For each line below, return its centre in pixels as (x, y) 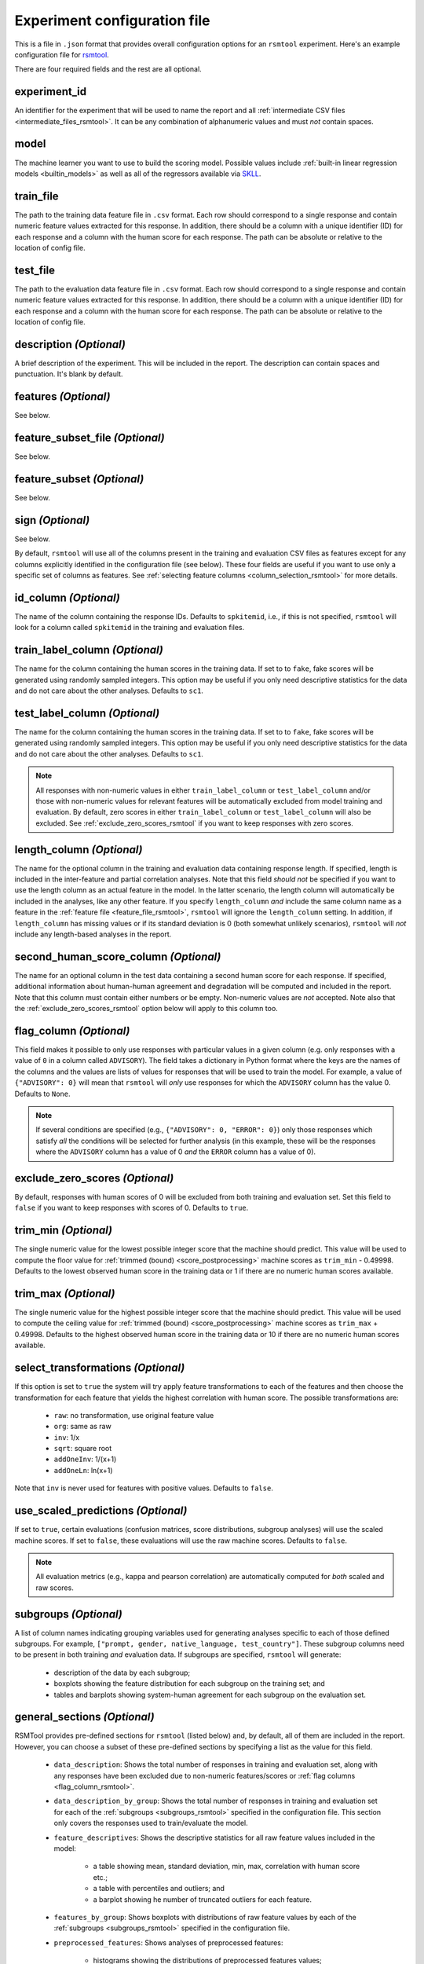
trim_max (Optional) (65, 1293)
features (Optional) (62, 397)
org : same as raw (82, 1427)
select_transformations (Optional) (100, 1368)
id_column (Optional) (68, 597)
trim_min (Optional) (64, 1231)
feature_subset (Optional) (79, 479)
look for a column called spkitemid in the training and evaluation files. (130, 628)
